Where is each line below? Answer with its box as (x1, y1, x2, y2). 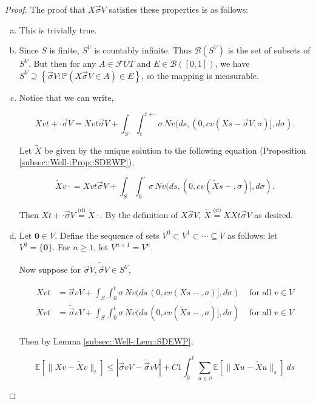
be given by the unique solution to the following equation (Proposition (44, 143, 306, 156)
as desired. (254, 208, 294, 221)
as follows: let (227, 228, 278, 241)
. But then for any (28, 57, 96, 70)
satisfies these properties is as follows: (109, 3, 249, 15)
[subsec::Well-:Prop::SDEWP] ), (19, 156, 135, 168)
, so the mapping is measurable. (141, 69, 259, 81)
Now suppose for (19, 263, 81, 276)
